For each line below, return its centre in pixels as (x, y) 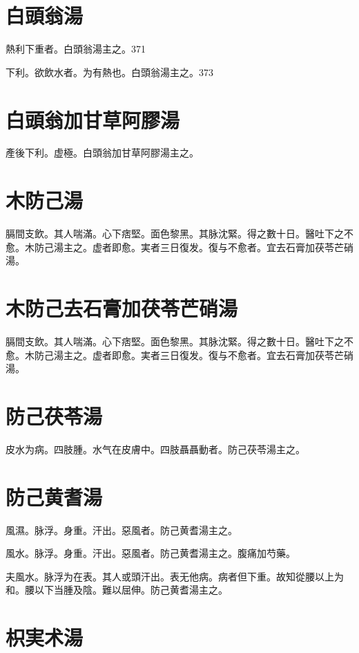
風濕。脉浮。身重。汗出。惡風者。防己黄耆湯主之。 (122, 530)
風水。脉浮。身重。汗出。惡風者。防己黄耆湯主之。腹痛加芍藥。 (151, 553)
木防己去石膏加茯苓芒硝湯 (122, 308)
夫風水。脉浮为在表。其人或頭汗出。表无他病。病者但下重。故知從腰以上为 (175, 576)
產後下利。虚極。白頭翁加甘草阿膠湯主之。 (102, 153)
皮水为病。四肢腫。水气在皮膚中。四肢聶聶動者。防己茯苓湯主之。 (155, 449)
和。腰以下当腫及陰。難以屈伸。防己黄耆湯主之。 (117, 590)
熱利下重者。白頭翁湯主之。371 (76, 49)
